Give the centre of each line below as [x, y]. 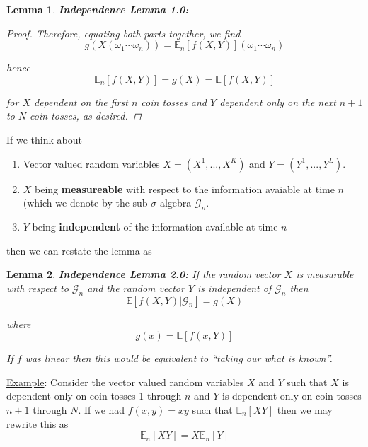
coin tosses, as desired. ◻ [86, 116]
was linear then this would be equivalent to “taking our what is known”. [179, 358]
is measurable [325, 274]
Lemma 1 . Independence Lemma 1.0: [98, 9]
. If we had [102, 409]
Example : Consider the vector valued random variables [125, 382]
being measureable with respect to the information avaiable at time [185, 188]
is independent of [235, 288]
